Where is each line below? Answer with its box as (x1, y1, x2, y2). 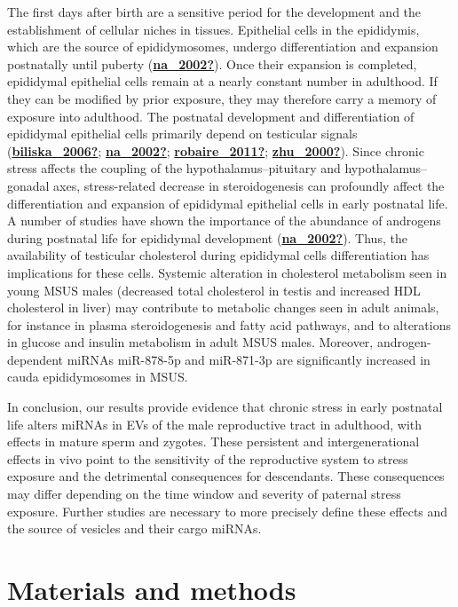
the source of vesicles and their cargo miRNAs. (7, 519, 262, 538)
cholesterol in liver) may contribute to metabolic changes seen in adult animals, (7, 298, 439, 317)
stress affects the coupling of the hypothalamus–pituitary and (7, 159, 341, 177)
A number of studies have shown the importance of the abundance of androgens (7, 211, 441, 230)
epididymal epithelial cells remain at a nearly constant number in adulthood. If (7, 72, 438, 91)
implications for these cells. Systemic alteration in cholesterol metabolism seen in (7, 263, 447, 281)
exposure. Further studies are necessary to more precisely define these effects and (7, 501, 448, 520)
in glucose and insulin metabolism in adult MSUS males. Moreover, (7, 333, 374, 351)
